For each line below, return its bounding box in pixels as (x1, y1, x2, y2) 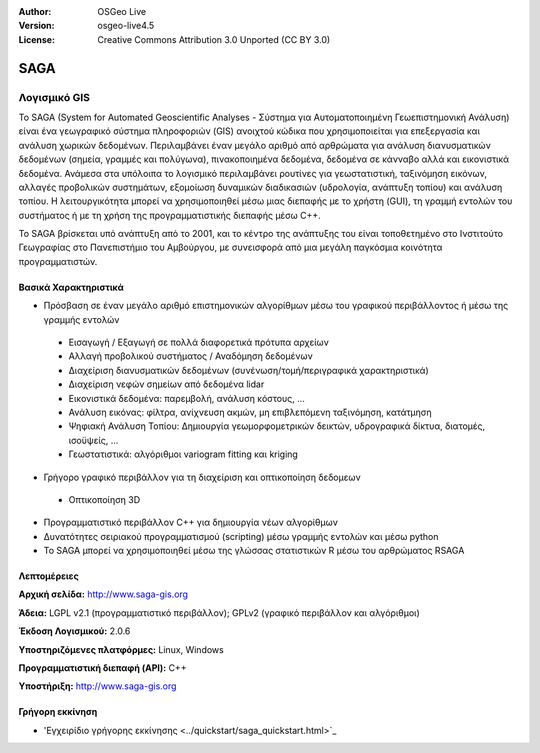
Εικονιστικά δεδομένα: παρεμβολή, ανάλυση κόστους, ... (68, 392, 305, 404)
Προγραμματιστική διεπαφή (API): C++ (18, 662, 187, 674)
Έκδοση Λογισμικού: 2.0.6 (18, 625, 131, 637)
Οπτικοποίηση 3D (68, 493, 141, 505)
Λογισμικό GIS (18, 90, 90, 104)
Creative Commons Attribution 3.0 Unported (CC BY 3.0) (97, 33, 331, 45)
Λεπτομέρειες (18, 570, 79, 582)
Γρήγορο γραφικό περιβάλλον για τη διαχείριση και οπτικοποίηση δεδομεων (43, 471, 361, 483)
